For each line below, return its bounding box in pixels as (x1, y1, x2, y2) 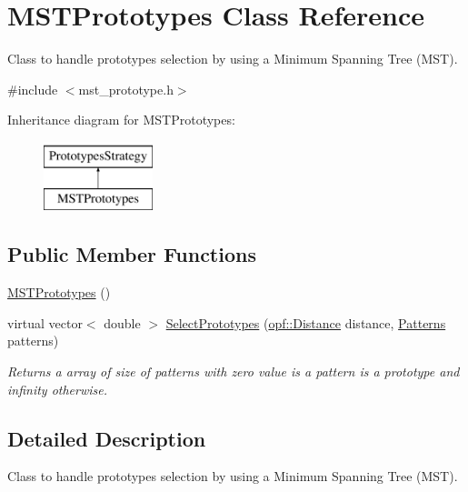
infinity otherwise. (7, 379, 108, 398)
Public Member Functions (7, 240, 256, 268)
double (104, 313, 141, 332)
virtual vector (7, 313, 83, 332)
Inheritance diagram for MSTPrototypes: (7, 110, 235, 129)
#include (7, 79, 58, 98)
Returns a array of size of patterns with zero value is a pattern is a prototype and (7, 362, 460, 381)
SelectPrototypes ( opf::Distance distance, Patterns (165, 313, 446, 332)
